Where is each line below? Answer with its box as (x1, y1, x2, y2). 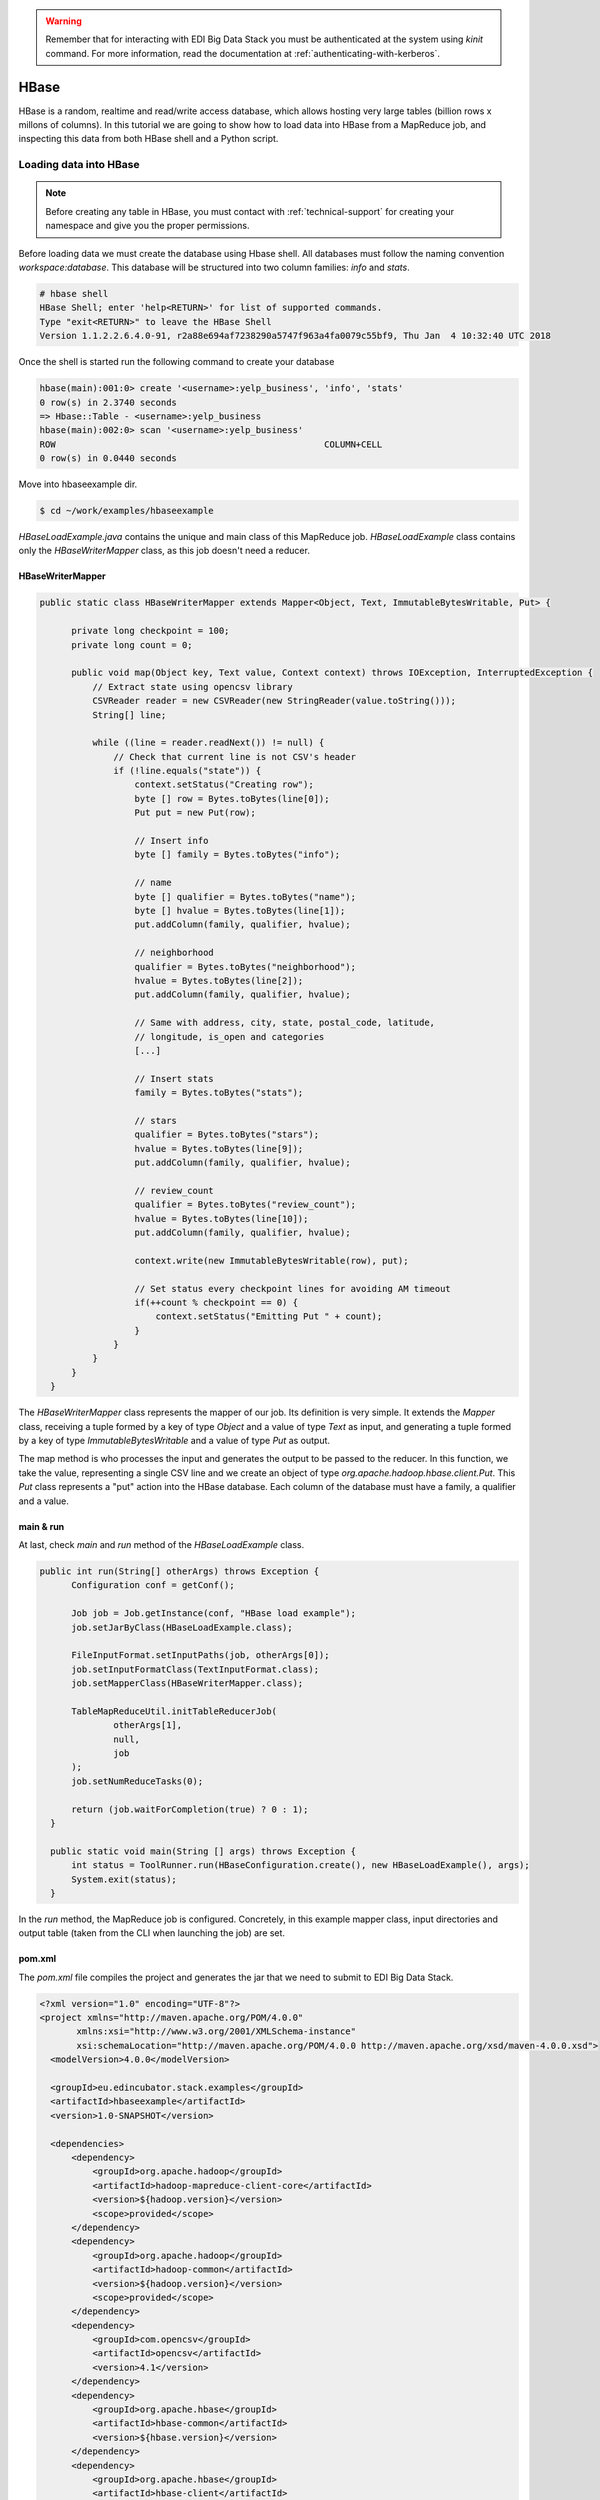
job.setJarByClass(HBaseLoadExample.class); (71, 1621, 294, 1633)
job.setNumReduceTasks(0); (71, 1775, 204, 1787)
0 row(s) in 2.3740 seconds (39, 396, 177, 408)
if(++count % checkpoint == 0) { (134, 1296, 299, 1308)
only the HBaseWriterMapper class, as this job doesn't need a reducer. (18, 545, 310, 557)
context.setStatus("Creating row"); (134, 779, 314, 790)
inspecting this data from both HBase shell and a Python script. (18, 133, 279, 145)
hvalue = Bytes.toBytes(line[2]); (134, 975, 304, 986)
